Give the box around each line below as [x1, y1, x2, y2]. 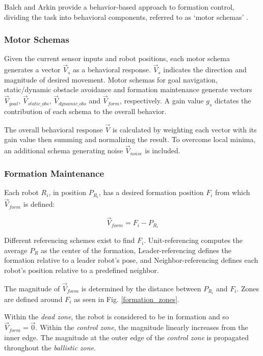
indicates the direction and [163, 64, 247, 75]
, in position [48, 187, 86, 198]
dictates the [214, 95, 251, 106]
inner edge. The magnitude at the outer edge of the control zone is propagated [4, 332, 249, 342]
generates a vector [4, 64, 61, 75]
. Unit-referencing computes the [144, 235, 243, 245]
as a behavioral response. [73, 64, 151, 75]
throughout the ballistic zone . [4, 342, 96, 352]
